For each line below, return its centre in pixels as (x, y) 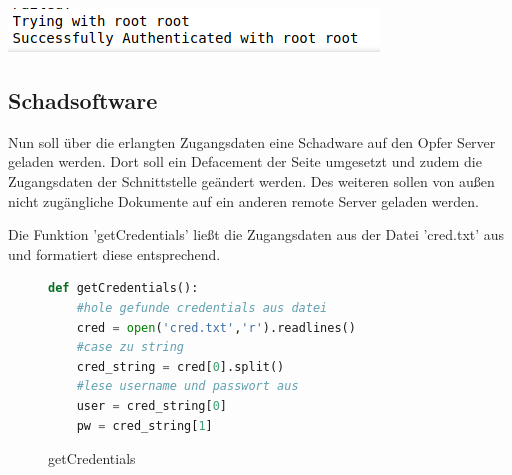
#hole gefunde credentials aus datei (202, 307)
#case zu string (130, 347)
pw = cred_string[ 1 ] (144, 425)
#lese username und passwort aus (187, 386)
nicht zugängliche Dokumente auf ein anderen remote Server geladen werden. (243, 200)
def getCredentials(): (123, 288)
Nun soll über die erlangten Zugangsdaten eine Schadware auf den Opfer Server (252, 141)
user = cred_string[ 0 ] (152, 405)
